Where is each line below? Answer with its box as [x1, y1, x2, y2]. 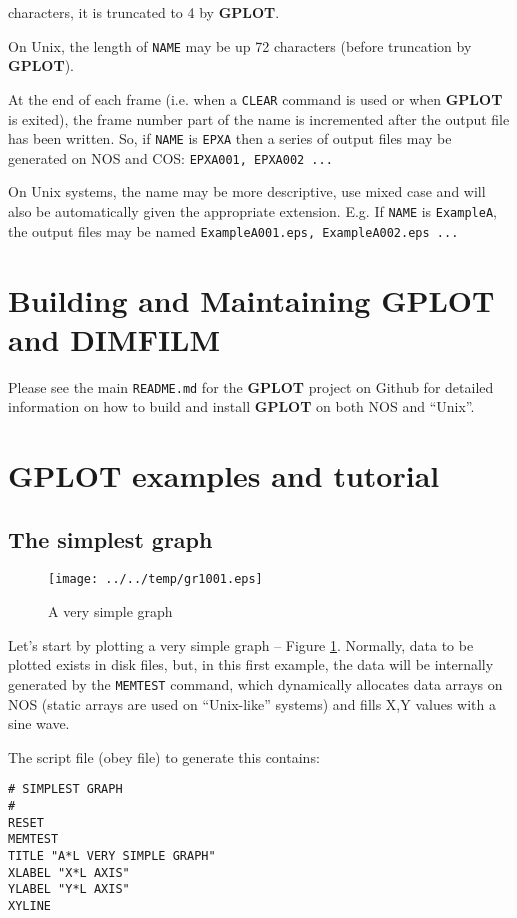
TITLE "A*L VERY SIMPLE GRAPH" [8, 848, 216, 863]
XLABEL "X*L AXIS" [8, 865, 130, 880]
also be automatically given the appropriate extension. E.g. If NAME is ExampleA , [8, 201, 497, 221]
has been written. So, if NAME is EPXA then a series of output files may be [8, 128, 452, 149]
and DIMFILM [8, 318, 221, 359]
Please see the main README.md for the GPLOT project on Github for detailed [8, 376, 494, 397]
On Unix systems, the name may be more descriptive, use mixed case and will [8, 181, 486, 202]
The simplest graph [8, 523, 213, 554]
